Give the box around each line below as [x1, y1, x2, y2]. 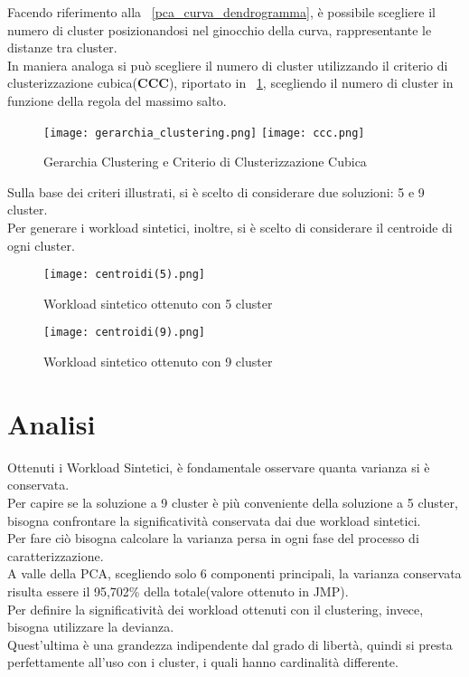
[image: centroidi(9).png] [43, 326, 205, 339]
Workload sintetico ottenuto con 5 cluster [43, 293, 273, 312]
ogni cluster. [7, 235, 75, 254]
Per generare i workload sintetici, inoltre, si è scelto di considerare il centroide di [7, 218, 453, 236]
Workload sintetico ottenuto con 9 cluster [43, 352, 273, 371]
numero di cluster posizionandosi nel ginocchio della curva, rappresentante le [7, 20, 432, 39]
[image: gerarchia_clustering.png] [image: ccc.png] [43, 126, 365, 139]
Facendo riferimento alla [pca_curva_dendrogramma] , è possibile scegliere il [7, 3, 436, 21]
